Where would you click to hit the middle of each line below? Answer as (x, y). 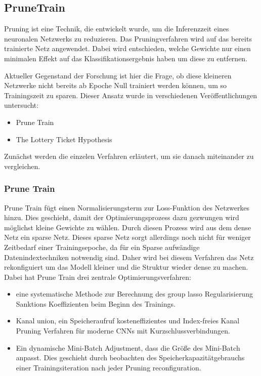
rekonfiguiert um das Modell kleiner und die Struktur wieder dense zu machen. (126, 267)
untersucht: (21, 105)
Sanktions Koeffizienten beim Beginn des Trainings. (96, 303)
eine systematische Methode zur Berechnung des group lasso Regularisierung (134, 294)
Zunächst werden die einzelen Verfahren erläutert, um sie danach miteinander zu (129, 156)
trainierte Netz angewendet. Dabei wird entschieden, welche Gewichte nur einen (127, 48)
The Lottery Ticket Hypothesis (64, 139)
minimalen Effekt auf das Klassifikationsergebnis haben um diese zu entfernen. (126, 58)
